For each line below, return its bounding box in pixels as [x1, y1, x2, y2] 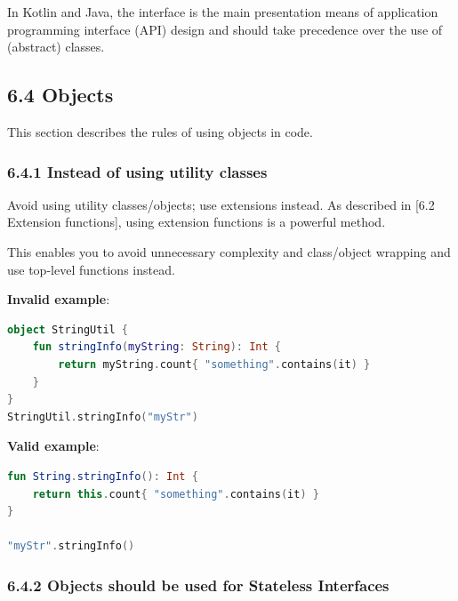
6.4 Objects [7, 81, 114, 108]
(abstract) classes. [7, 37, 105, 56]
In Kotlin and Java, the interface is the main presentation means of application [7, 3, 438, 20]
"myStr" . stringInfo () [7, 540, 135, 553]
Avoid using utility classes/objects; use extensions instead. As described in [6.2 [7, 195, 435, 213]
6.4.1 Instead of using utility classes [7, 160, 268, 182]
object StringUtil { [7, 323, 129, 336]
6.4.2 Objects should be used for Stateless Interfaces [7, 573, 390, 596]
